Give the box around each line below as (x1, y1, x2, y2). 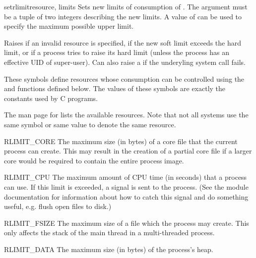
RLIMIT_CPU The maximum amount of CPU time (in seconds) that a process (4, 172, 247, 182)
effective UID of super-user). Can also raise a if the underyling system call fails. (4, 56, 246, 67)
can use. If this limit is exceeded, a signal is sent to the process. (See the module (4, 181, 249, 192)
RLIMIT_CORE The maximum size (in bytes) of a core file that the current (4, 136, 238, 146)
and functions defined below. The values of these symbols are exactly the (4, 83, 226, 94)
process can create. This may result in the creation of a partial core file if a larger (4, 146, 252, 156)
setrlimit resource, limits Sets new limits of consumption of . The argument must (4, 1, 248, 11)
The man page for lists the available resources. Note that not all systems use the (4, 109, 249, 120)
